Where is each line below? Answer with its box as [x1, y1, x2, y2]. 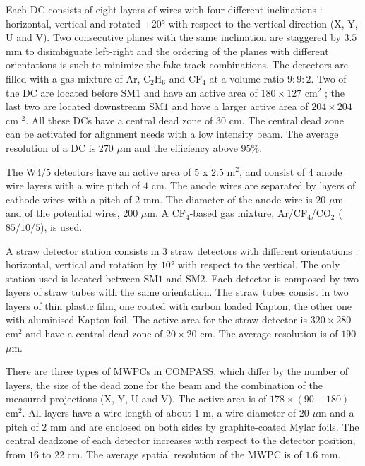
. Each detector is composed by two [205, 270, 359, 285]
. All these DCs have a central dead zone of [25, 112, 213, 127]
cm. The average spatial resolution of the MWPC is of [67, 446, 302, 461]
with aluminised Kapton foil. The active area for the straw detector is [6, 312, 307, 327]
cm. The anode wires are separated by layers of [151, 178, 356, 193]
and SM [166, 270, 201, 285]
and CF [169, 71, 203, 85]
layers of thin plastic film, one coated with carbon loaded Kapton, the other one [6, 298, 352, 313]
